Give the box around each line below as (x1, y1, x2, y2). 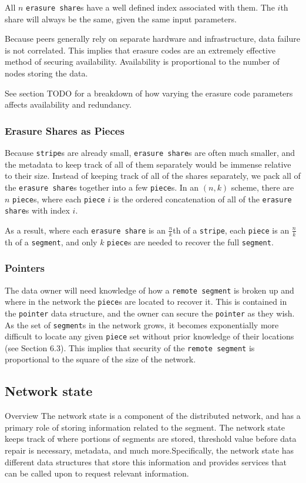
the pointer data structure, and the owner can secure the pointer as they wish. (5, 307, 295, 319)
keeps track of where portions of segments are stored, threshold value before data (5, 432, 297, 445)
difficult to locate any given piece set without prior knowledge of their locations (5, 330, 294, 342)
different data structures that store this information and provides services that (5, 455, 287, 468)
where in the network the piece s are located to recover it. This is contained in (5, 295, 287, 308)
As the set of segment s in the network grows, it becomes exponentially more (5, 318, 279, 331)
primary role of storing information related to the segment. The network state (5, 421, 285, 433)
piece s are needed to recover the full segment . (107, 235, 274, 248)
